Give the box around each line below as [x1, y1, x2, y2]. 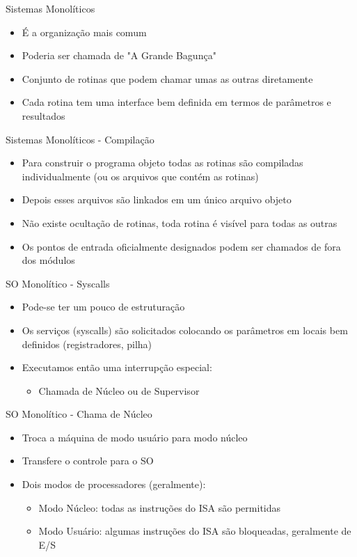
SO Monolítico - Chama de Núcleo [6, 407, 152, 421]
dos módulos [22, 253, 75, 267]
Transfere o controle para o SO [22, 453, 154, 468]
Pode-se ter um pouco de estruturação [22, 299, 185, 314]
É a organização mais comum [22, 24, 147, 39]
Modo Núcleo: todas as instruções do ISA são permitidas [38, 500, 281, 515]
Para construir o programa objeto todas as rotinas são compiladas [22, 155, 303, 170]
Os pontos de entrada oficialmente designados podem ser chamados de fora [22, 239, 341, 253]
